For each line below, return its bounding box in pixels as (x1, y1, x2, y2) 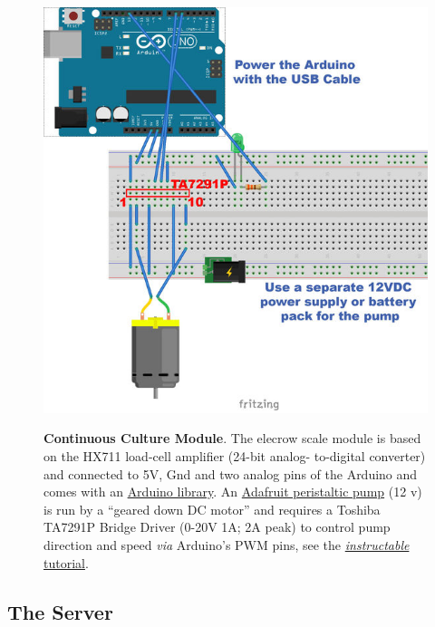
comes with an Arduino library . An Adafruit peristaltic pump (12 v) (43, 482, 422, 501)
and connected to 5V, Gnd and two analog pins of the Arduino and (43, 464, 418, 483)
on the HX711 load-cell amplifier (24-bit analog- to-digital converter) (43, 447, 426, 466)
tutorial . (43, 553, 89, 572)
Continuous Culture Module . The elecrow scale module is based (43, 429, 421, 448)
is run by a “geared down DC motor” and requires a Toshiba (43, 499, 381, 518)
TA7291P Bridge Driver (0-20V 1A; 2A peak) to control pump (43, 517, 391, 536)
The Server (7, 597, 113, 625)
